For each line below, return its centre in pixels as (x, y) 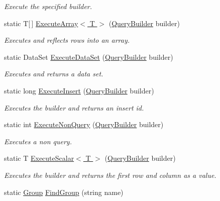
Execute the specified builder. (48, 6)
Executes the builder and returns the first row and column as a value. (110, 175)
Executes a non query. (38, 141)
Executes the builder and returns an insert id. (74, 107)
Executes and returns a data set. (54, 74)
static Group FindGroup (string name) (64, 192)
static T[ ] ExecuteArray (41, 23)
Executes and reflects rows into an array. (67, 40)
